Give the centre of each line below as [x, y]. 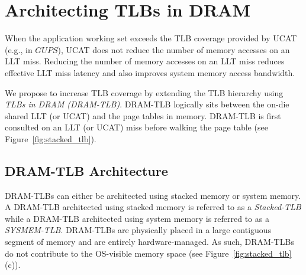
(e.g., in [19, 49]
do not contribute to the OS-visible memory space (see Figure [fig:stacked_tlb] [148, 253]
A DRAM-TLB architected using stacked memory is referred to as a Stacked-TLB [153, 207]
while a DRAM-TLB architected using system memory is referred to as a [137, 218]
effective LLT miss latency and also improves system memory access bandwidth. [150, 72]
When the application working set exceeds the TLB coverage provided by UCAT [151, 38]
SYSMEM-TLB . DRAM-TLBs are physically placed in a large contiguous [138, 230]
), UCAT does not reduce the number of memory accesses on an [174, 49]
